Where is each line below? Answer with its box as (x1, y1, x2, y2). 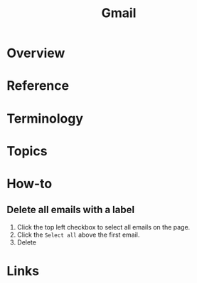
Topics (6, 143, 48, 159)
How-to (6, 175, 53, 192)
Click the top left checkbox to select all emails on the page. (16, 222, 191, 231)
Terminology (6, 110, 83, 126)
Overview (6, 45, 65, 61)
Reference (6, 78, 69, 94)
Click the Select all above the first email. (16, 230, 140, 239)
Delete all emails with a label (6, 204, 135, 216)
